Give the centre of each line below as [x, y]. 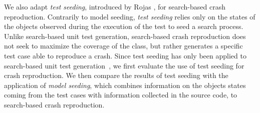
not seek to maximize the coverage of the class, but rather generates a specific [123, 46]
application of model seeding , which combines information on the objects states [125, 85]
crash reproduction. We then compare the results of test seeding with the [116, 75]
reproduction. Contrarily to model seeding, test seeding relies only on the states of [130, 16]
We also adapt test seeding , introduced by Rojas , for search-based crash [115, 6]
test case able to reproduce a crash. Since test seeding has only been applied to [125, 55]
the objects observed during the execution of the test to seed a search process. [124, 26]
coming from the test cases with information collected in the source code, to [121, 95]
